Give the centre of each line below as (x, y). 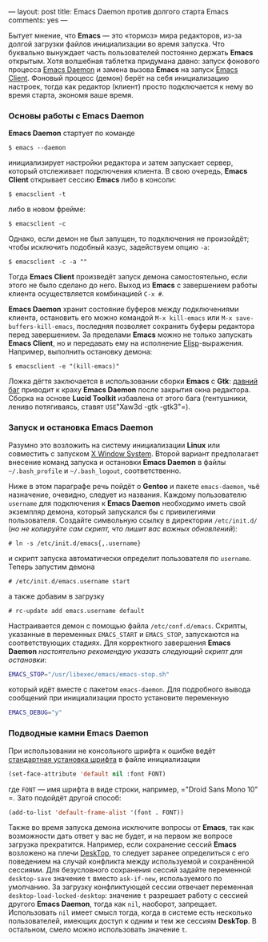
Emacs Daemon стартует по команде (72, 133)
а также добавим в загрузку (56, 596)
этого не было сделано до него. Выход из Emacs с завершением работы (133, 285)
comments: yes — (38, 20)
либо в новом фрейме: (47, 209)
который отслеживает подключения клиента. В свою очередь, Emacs (128, 171)
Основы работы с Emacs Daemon (76, 115)
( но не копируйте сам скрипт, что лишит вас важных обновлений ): (123, 528)
